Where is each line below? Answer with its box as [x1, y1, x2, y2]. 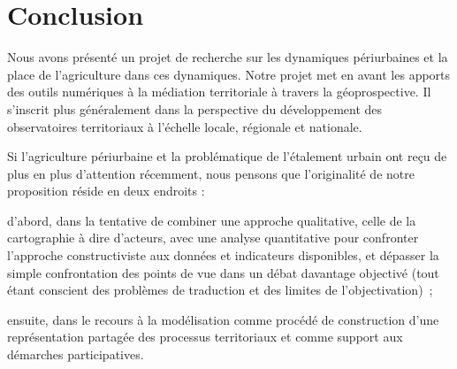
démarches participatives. [7, 345, 144, 364]
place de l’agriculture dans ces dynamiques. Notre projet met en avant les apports [7, 65, 451, 83]
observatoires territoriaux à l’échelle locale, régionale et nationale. [7, 117, 362, 135]
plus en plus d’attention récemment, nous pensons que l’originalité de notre [7, 164, 415, 182]
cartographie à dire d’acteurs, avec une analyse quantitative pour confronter [7, 228, 419, 247]
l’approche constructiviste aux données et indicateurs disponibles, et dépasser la [7, 246, 439, 265]
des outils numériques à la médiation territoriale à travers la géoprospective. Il [7, 82, 431, 101]
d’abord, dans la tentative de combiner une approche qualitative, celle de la [7, 211, 416, 229]
